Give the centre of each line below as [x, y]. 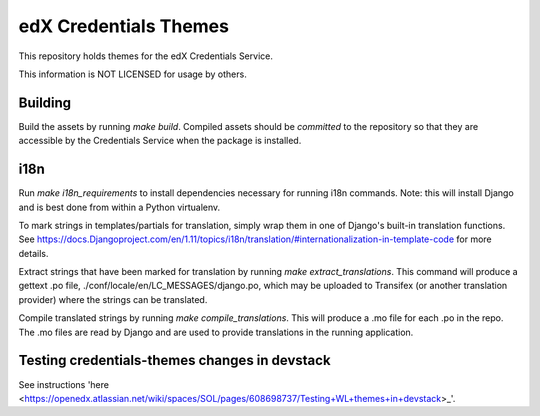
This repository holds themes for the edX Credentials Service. [146, 56]
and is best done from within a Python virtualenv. [119, 207]
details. [33, 253]
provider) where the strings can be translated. [113, 299]
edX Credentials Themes [124, 26]
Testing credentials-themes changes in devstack [174, 360]
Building [45, 102]
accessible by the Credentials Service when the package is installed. [160, 141]
